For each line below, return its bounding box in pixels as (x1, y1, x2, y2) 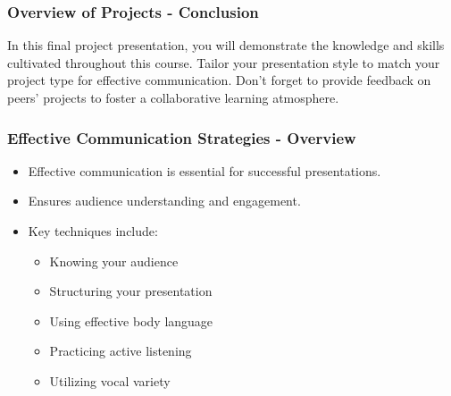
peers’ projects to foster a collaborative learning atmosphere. (7, 88, 339, 106)
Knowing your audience (49, 251, 179, 270)
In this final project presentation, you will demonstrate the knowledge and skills (7, 36, 445, 55)
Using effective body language (49, 311, 213, 330)
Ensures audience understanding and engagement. (28, 191, 301, 210)
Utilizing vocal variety (49, 371, 171, 390)
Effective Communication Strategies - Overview (7, 126, 356, 148)
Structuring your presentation (49, 282, 213, 300)
